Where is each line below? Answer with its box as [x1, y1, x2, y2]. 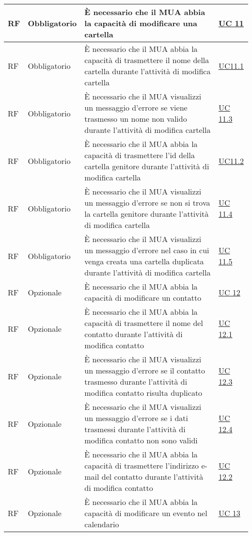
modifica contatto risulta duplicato [84, 387, 203, 398]
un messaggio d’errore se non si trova [84, 197, 210, 208]
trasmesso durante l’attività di [84, 376, 188, 387]
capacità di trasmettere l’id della [84, 149, 195, 161]
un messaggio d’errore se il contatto [84, 365, 205, 376]
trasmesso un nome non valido [84, 113, 187, 124]
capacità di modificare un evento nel [84, 507, 207, 519]
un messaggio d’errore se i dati [84, 412, 188, 423]
